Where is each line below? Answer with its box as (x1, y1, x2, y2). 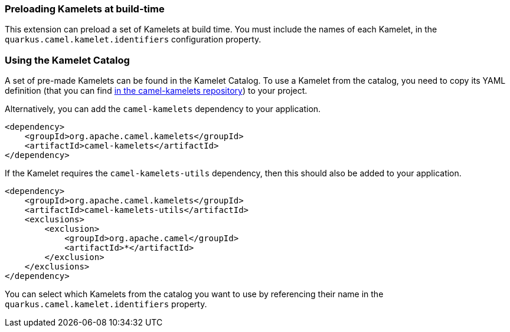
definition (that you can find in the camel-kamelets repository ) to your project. (5, 86, 308, 96)
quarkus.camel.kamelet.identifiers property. (5, 299, 207, 310)
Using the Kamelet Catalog (5, 54, 130, 66)
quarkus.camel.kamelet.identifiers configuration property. (5, 34, 261, 45)
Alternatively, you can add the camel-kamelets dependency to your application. (5, 104, 321, 114)
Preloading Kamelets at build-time (5, 3, 165, 15)
